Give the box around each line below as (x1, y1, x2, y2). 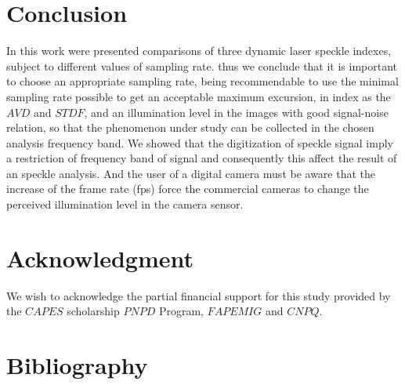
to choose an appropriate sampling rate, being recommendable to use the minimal (6, 73, 399, 89)
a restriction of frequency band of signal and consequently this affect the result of (6, 150, 397, 166)
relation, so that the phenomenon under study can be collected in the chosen (6, 119, 374, 136)
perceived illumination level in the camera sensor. (6, 196, 244, 212)
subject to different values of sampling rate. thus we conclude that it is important (6, 57, 398, 74)
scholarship (67, 303, 120, 319)
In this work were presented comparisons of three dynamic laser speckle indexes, (6, 42, 392, 59)
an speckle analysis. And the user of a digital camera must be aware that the (6, 165, 376, 181)
